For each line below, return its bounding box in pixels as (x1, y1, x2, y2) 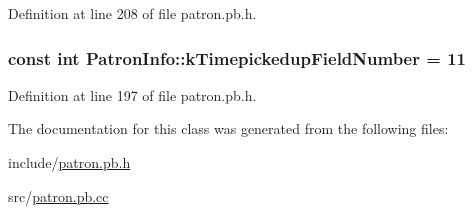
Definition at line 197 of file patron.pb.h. (8, 84, 257, 105)
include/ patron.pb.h (8, 152, 131, 172)
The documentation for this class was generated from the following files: (8, 118, 449, 139)
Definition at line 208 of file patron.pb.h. (8, 3, 257, 23)
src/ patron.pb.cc (8, 185, 109, 206)
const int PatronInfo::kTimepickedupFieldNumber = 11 (8, 45, 466, 70)
